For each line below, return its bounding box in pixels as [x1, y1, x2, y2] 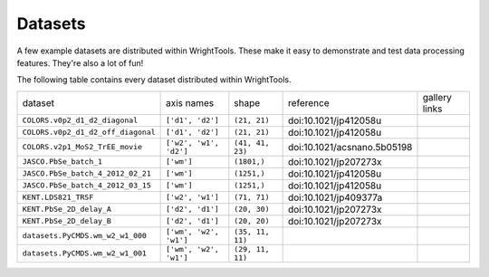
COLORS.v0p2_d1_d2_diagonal [22, 116, 139, 126]
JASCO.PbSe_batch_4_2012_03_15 [22, 181, 151, 190]
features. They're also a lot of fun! [16, 57, 144, 68]
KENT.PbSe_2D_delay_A [22, 205, 112, 215]
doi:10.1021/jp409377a [287, 191, 383, 204]
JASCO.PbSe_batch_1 [22, 157, 103, 167]
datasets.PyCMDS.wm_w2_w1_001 [22, 249, 147, 258]
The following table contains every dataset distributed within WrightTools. [16, 74, 292, 85]
